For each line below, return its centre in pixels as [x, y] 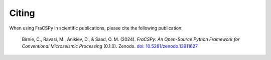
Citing [22, 13]
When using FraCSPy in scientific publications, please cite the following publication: [96, 28]
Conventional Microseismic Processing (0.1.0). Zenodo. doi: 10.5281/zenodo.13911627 [110, 46]
